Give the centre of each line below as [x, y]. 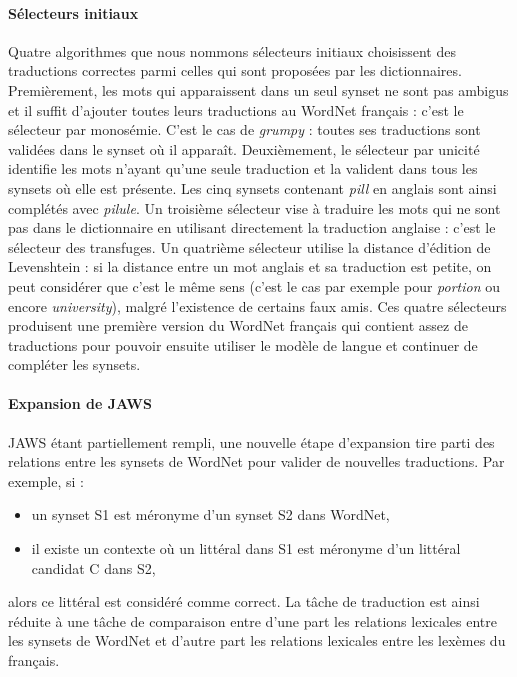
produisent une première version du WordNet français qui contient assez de [238, 325]
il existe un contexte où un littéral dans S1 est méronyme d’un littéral [246, 548]
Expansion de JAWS [80, 403]
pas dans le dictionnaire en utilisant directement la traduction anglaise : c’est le [252, 227]
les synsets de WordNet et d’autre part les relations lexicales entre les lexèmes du [257, 640]
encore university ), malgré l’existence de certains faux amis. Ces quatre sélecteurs [257, 305]
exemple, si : [46, 480]
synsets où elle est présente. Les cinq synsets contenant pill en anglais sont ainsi [252, 187]
